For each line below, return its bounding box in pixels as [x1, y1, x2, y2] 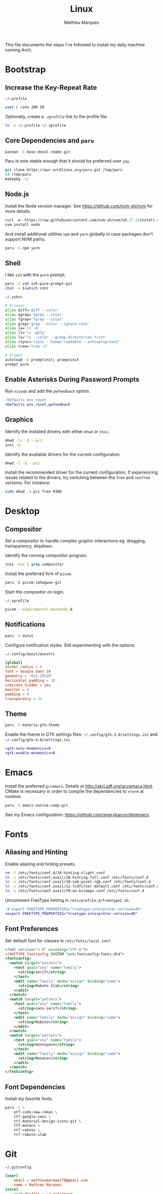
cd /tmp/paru [5, 172, 32, 177]
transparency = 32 [5, 696, 42, 701]
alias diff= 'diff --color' [5, 308, 60, 313]
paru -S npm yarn [5, 245, 40, 250]
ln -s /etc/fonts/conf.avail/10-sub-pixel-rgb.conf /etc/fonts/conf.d [5, 879, 151, 884]
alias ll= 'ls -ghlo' [5, 330, 47, 336]
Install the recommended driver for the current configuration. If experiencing [5, 469, 158, 475]
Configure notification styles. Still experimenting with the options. [5, 642, 136, 648]
